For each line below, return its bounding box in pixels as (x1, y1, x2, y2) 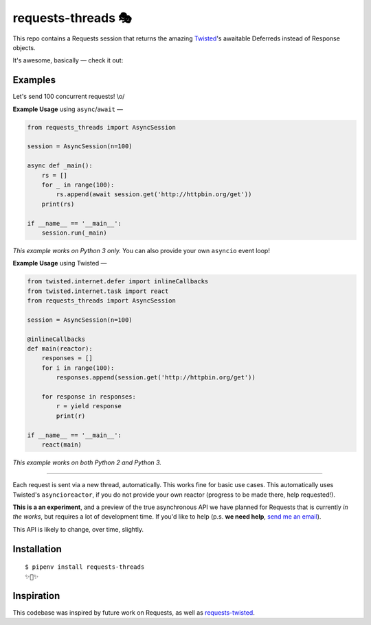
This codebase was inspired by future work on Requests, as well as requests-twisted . (12, 608, 256, 617)
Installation (12, 543, 62, 555)
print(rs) (41, 200, 75, 208)
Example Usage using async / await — (12, 105, 124, 113)
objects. (12, 43, 36, 51)
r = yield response (56, 402, 122, 410)
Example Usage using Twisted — (12, 259, 107, 268)
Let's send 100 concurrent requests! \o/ (12, 93, 125, 101)
